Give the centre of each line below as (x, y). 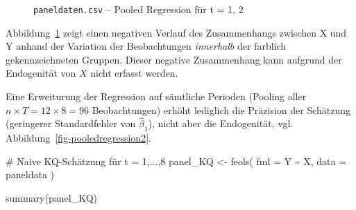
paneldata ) (30, 174)
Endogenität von (41, 73)
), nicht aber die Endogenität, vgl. (221, 123)
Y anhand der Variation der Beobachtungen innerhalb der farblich (146, 46)
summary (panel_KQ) (51, 198)
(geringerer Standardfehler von (71, 123)
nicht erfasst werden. (134, 73)
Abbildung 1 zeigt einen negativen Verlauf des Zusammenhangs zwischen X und (176, 32)
